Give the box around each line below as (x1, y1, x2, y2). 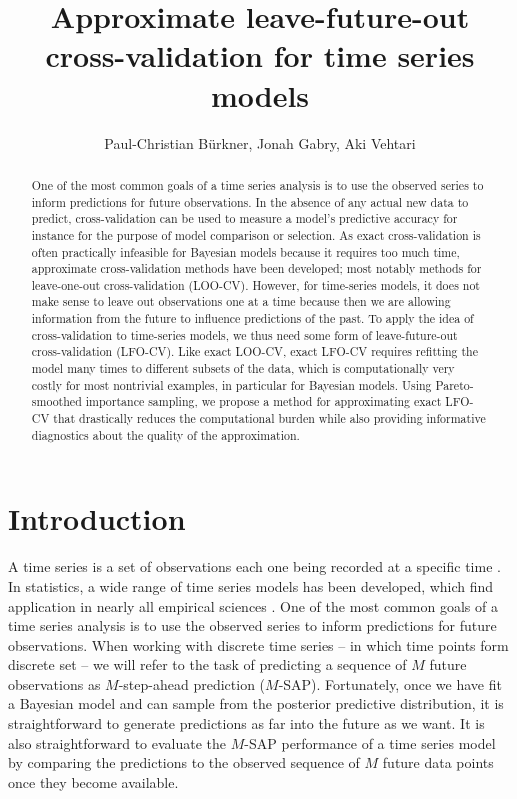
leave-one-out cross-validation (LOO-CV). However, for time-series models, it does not (31, 276, 480, 293)
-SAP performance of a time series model (244, 732, 496, 753)
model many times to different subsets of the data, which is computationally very (31, 360, 455, 377)
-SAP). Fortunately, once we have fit (278, 673, 502, 694)
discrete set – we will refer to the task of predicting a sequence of (8, 654, 407, 675)
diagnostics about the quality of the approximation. (31, 426, 300, 443)
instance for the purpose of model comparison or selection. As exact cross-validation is (31, 226, 481, 243)
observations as (8, 673, 101, 694)
